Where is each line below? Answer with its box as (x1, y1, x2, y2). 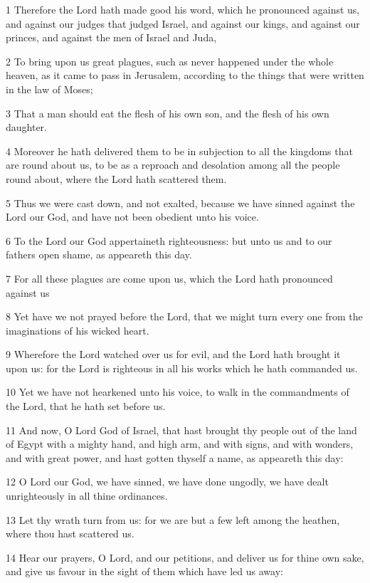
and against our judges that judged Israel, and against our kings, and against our (6, 16, 360, 31)
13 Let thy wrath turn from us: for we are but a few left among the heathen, (6, 512, 340, 527)
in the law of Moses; (6, 81, 93, 96)
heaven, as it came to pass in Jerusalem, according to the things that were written (6, 68, 364, 83)
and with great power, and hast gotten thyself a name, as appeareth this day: (6, 450, 344, 465)
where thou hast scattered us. (6, 526, 134, 541)
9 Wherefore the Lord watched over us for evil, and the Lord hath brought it (6, 347, 341, 362)
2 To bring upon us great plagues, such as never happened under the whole (6, 53, 334, 68)
